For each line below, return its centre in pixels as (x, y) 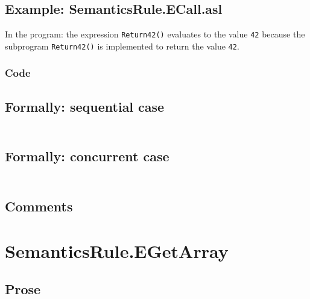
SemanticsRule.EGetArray (117, 250)
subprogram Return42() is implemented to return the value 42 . (122, 46)
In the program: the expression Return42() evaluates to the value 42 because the (155, 34)
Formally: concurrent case (87, 156)
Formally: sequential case (85, 106)
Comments (39, 206)
